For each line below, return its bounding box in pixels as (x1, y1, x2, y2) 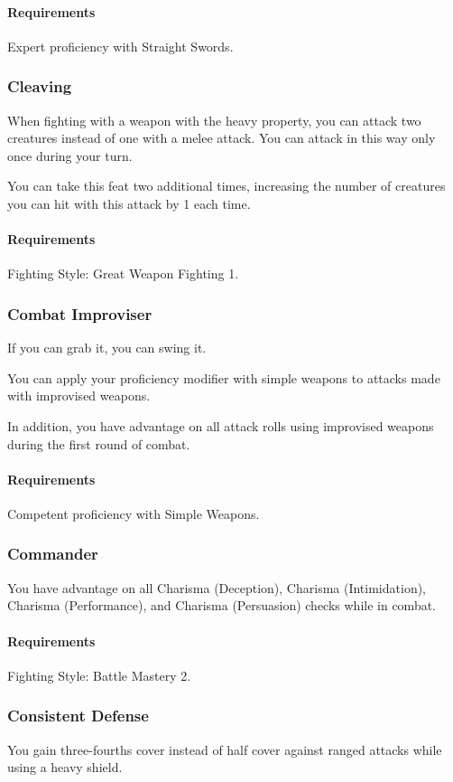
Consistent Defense (7, 704, 149, 727)
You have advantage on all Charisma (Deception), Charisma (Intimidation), (7, 578, 427, 597)
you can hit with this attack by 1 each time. (7, 193, 251, 212)
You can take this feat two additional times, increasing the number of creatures (7, 176, 446, 195)
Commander (7, 542, 98, 565)
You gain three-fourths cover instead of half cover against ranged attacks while (7, 740, 442, 758)
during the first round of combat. (7, 434, 190, 453)
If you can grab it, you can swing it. (7, 338, 207, 357)
